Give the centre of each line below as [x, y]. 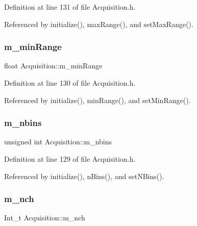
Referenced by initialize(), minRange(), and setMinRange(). [97, 100]
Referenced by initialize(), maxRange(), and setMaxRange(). [99, 24]
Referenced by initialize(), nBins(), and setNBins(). [84, 176]
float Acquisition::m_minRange [53, 66]
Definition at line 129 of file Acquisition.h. [70, 159]
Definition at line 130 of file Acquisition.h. [70, 83]
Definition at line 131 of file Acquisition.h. [70, 7]
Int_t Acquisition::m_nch [45, 218]
